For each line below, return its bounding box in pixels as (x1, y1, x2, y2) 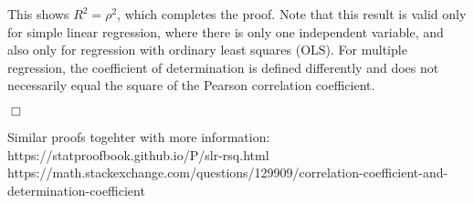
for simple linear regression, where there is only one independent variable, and (7, 22, 444, 41)
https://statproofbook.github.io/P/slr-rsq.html (7, 145, 269, 164)
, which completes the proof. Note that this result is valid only (117, 5, 467, 23)
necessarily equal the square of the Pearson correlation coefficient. (7, 76, 375, 95)
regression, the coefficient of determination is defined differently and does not (7, 57, 439, 76)
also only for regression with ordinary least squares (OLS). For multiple (7, 40, 407, 59)
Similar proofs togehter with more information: (7, 127, 270, 146)
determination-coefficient (7, 180, 145, 199)
